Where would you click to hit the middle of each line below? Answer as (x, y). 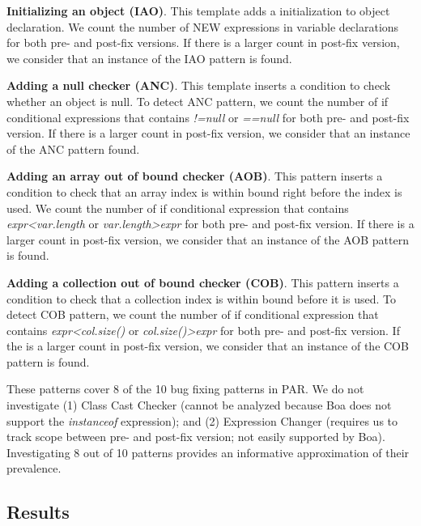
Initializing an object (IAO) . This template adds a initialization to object (198, 11)
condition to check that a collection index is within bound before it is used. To (201, 298)
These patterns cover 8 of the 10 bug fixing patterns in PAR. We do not (185, 389)
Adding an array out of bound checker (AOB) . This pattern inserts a (195, 176)
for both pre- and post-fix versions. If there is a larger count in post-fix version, (203, 42)
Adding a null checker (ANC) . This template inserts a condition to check (199, 85)
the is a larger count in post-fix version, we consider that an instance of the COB (208, 346)
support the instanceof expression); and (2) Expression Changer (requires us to (202, 420)
